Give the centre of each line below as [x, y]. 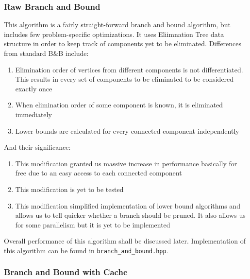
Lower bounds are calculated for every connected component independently [127, 131]
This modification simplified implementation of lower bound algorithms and [128, 205]
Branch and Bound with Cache [66, 272]
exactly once [34, 88]
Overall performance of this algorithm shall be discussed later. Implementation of [125, 241]
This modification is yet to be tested [69, 189]
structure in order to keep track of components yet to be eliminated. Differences [123, 44]
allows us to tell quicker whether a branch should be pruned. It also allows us [130, 215]
